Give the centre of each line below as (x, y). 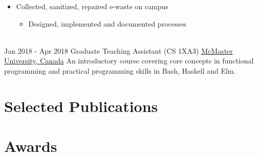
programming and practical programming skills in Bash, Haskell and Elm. (120, 70)
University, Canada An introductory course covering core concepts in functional (129, 61)
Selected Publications (81, 106)
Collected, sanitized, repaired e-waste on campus (92, 6)
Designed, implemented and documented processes (107, 23)
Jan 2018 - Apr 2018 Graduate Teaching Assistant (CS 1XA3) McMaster (119, 50)
